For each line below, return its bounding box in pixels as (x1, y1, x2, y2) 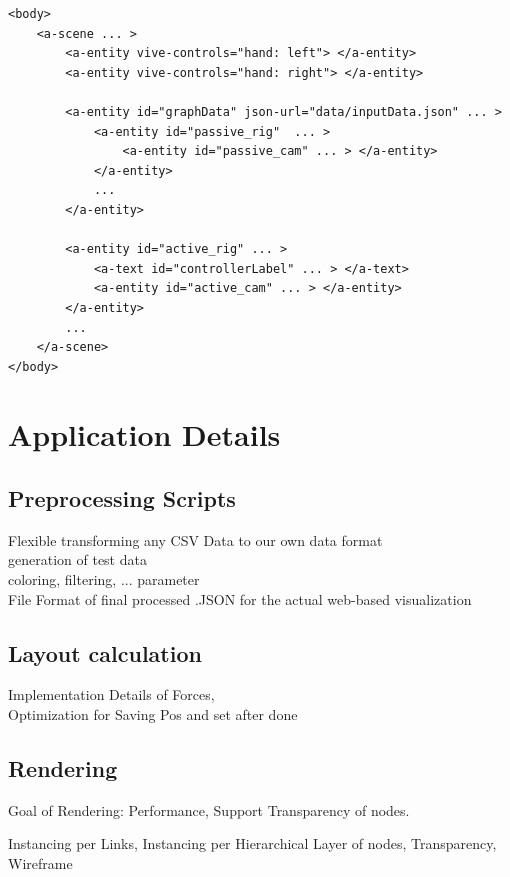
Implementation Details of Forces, (8, 684, 215, 705)
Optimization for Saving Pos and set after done (8, 704, 298, 725)
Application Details (8, 414, 281, 455)
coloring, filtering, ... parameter (8, 569, 200, 590)
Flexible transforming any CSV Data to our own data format (8, 529, 383, 550)
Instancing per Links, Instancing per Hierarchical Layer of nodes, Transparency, (8, 833, 497, 854)
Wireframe (8, 853, 73, 874)
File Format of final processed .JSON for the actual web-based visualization (8, 588, 472, 609)
